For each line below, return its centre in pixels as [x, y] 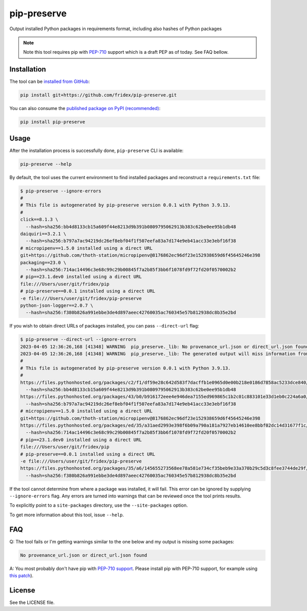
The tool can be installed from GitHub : [50, 81]
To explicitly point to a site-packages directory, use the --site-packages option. [99, 505]
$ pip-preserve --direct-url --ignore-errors [78, 340]
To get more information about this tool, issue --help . [67, 515]
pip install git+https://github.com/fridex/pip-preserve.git [98, 95]
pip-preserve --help [46, 164]
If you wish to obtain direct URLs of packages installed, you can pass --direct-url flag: [104, 326]
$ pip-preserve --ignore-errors [61, 191]
